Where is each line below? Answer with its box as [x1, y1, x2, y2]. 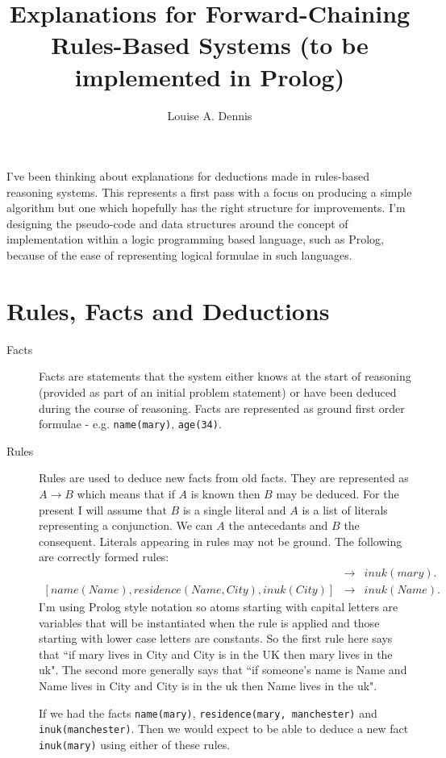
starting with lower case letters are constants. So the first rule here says [39, 630, 393, 647]
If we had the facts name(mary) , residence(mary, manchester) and [39, 704, 377, 721]
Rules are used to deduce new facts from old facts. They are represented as [39, 469, 409, 486]
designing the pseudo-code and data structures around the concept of [6, 214, 348, 231]
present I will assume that [39, 501, 167, 518]
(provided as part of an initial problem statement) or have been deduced [39, 383, 397, 400]
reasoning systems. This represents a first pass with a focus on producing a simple [6, 183, 412, 200]
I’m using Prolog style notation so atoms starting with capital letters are [39, 598, 398, 615]
